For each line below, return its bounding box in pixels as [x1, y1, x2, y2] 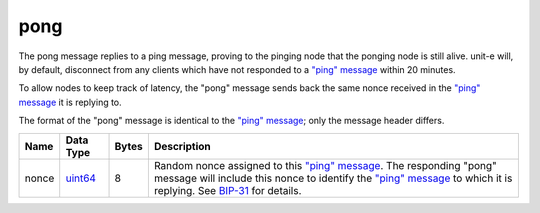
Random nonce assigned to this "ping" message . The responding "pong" [153, 158, 497, 172]
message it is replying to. [18, 96, 122, 108]
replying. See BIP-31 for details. [153, 183, 302, 197]
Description [153, 139, 212, 153]
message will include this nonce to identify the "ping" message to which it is [153, 171, 513, 185]
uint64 [65, 171, 97, 185]
